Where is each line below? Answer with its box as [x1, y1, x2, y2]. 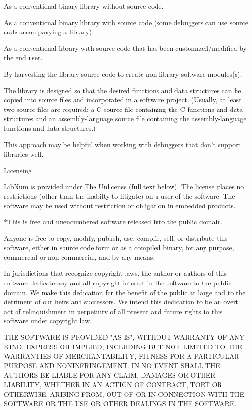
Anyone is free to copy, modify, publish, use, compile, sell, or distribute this [4, 233, 228, 243]
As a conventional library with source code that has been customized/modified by [4, 43, 247, 53]
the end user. [4, 52, 43, 63]
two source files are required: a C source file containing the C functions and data [4, 104, 243, 114]
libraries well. [4, 149, 44, 159]
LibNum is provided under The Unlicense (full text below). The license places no [4, 181, 244, 191]
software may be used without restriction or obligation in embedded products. [4, 200, 236, 210]
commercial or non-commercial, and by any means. [4, 252, 155, 262]
